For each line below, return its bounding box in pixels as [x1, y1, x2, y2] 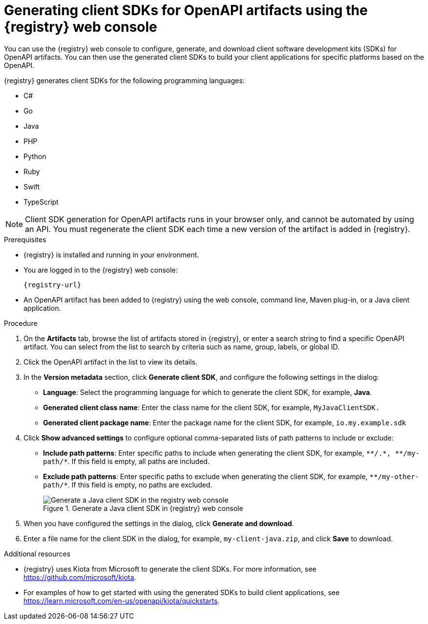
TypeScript [23, 197, 59, 206]
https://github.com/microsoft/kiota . [23, 573, 136, 581]
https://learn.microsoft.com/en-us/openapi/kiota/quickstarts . [23, 596, 220, 605]
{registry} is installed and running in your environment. [23, 250, 199, 259]
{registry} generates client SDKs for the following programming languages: [4, 76, 245, 85]
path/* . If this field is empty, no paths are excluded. [43, 480, 212, 489]
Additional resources [4, 549, 70, 558]
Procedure [4, 319, 38, 327]
